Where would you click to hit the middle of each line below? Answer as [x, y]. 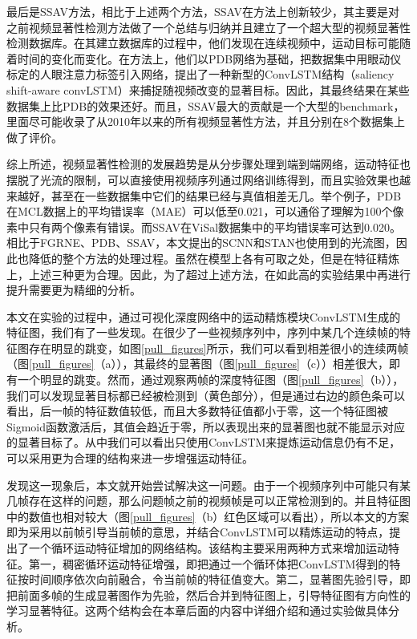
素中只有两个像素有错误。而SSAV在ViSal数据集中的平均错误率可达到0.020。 [204, 226]
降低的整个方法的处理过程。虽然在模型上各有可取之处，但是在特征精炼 [214, 258]
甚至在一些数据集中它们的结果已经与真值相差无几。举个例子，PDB [226, 195]
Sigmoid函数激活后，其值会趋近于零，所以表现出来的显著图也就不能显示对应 [206, 426]
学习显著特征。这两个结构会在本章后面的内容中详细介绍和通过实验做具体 [197, 611]
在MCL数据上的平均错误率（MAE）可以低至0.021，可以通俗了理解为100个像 [205, 211]
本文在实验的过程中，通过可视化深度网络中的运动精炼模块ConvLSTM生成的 [204, 316]
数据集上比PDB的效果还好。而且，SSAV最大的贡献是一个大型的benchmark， [206, 105]
